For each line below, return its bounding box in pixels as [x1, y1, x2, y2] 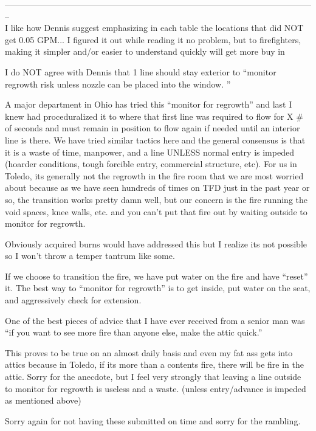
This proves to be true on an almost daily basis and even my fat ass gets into [5, 346, 293, 359]
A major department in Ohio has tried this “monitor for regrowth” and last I [5, 98, 292, 111]
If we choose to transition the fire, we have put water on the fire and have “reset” [5, 269, 308, 282]
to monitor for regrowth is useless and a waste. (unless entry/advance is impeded [5, 382, 306, 395]
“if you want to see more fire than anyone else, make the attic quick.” [5, 326, 263, 339]
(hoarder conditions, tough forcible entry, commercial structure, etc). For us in [5, 157, 297, 170]
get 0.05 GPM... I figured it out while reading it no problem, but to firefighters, [5, 33, 301, 46]
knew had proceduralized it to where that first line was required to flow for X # [5, 109, 303, 122]
